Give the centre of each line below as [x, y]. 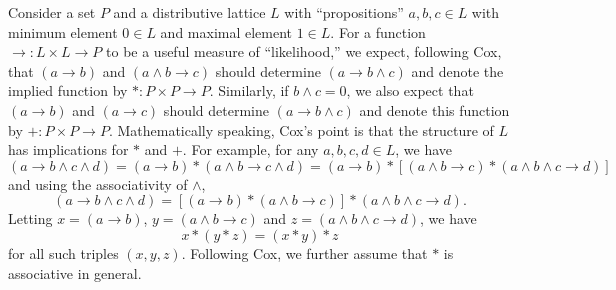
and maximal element [226, 31]
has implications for [68, 149]
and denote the [457, 70]
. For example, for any [250, 149]
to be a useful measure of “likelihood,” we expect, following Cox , [304, 51]
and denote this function [434, 109]
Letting [30, 218]
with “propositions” [344, 12]
